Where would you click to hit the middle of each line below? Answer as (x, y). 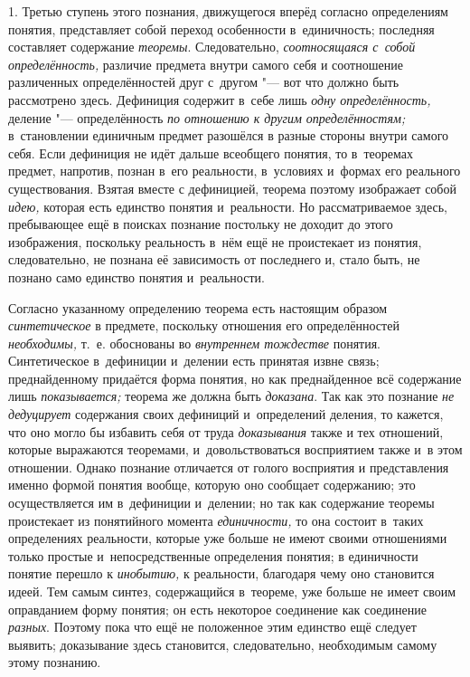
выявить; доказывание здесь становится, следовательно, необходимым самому (223, 644)
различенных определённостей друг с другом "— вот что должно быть (204, 82)
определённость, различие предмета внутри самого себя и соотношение (206, 64)
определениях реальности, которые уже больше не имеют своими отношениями (228, 538)
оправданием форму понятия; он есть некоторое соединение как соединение (217, 609)
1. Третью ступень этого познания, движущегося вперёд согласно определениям (228, 11)
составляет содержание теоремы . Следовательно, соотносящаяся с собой (212, 47)
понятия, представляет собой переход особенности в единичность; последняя (221, 29)
